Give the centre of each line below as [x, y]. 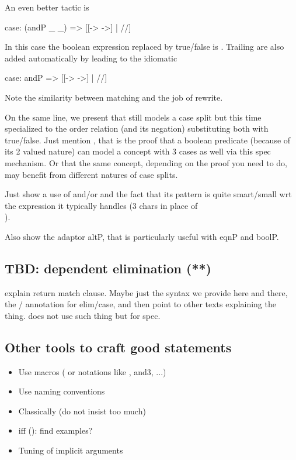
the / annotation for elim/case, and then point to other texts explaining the [140, 304]
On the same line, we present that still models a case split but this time [133, 117]
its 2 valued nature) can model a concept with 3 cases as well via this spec [138, 151]
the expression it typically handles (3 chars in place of [101, 205]
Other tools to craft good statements [118, 347]
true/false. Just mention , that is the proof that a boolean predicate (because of [148, 140]
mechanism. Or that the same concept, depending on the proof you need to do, [146, 162]
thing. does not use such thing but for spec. [83, 315]
